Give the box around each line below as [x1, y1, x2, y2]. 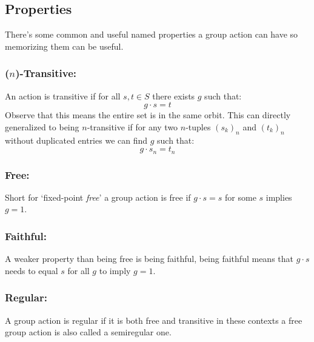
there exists [152, 89, 195, 102]
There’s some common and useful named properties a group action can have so [5, 28, 298, 41]
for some [225, 190, 256, 203]
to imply [99, 264, 131, 277]
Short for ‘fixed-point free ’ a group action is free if [5, 190, 191, 203]
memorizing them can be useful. [5, 39, 124, 52]
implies [266, 190, 292, 203]
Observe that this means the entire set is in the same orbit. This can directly [5, 109, 291, 121]
